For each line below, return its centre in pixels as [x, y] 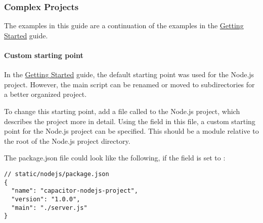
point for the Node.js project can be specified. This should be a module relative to [131, 131]
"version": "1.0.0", [46, 199]
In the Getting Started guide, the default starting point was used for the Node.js [129, 74]
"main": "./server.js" [49, 208]
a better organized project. [46, 94]
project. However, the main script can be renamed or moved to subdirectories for [129, 84]
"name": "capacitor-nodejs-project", [75, 191]
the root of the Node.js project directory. [67, 141]
